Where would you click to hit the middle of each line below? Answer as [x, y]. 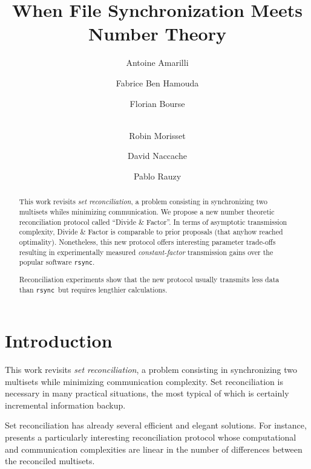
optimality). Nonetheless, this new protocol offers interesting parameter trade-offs [147, 241]
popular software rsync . [57, 262]
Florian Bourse [157, 103]
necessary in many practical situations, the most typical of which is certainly [147, 393]
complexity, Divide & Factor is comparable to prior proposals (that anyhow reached [151, 232]
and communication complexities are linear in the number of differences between [154, 449]
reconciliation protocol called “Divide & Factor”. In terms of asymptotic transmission [153, 222]
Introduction [59, 341]
